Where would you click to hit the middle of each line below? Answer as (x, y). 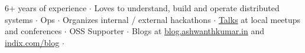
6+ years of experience (46, 8)
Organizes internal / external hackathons (137, 19)
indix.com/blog (32, 42)
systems (19, 19)
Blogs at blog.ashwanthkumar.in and (198, 31)
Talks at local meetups (259, 19)
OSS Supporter (97, 31)
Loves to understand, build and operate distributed (187, 8)
